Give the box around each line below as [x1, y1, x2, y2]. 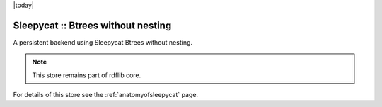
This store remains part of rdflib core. [32, 71, 141, 79]
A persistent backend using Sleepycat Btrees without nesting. [13, 38, 193, 46]
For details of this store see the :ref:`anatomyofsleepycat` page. [13, 91, 198, 99]
